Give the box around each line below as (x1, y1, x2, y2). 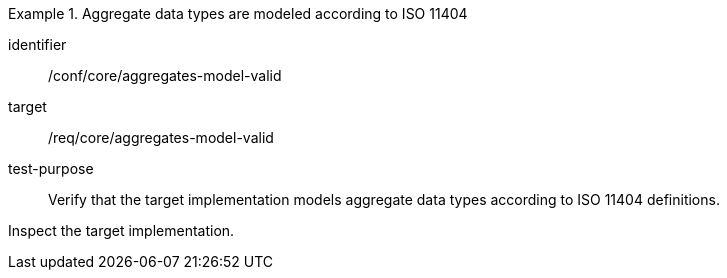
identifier (8, 36, 67, 53)
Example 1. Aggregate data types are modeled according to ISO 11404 (8, 5, 468, 22)
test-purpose (8, 160, 94, 177)
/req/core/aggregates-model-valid (48, 129, 274, 146)
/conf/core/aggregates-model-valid (48, 67, 282, 84)
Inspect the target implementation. (8, 222, 235, 239)
